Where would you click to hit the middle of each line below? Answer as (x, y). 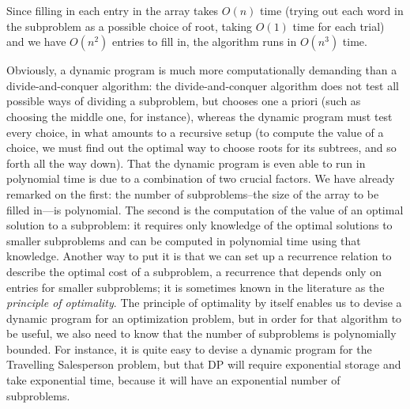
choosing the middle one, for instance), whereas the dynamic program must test (199, 116)
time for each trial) (339, 26)
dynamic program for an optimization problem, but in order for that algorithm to (204, 318)
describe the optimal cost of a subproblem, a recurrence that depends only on (194, 271)
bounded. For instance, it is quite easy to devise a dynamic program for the (189, 348)
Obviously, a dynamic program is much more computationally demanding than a (202, 70)
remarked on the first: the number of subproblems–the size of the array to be (193, 193)
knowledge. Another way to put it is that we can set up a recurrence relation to (199, 256)
